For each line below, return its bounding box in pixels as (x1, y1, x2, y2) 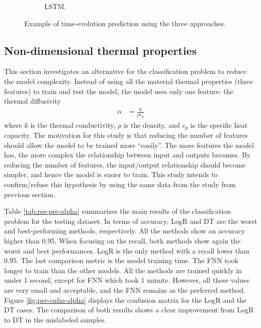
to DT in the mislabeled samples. (4, 314, 107, 324)
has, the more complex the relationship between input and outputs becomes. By (4, 149, 251, 160)
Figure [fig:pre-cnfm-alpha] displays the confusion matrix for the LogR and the (4, 294, 247, 305)
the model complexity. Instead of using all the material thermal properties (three (4, 75, 253, 86)
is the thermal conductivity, (30, 119, 116, 130)
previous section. (4, 189, 55, 199)
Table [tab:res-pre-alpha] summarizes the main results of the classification (4, 206, 231, 216)
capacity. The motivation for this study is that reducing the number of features (4, 130, 248, 140)
